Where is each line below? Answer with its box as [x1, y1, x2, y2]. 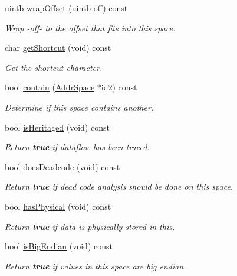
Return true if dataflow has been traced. [5, 141, 150, 153]
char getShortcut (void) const [5, 41, 111, 54]
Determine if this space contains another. [5, 100, 154, 113]
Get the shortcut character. [5, 61, 103, 73]
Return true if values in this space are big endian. [5, 259, 186, 272]
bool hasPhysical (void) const [5, 200, 111, 212]
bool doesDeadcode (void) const [5, 160, 120, 173]
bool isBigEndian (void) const [5, 240, 113, 252]
